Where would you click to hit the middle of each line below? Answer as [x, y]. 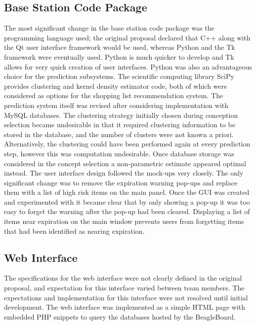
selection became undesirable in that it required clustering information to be [120, 125]
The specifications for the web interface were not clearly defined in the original [123, 278]
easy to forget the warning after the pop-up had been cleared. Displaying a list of [127, 211]
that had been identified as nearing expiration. [74, 231]
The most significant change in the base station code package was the [109, 28]
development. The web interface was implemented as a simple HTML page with [125, 307]
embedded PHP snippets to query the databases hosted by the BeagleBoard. [120, 316]
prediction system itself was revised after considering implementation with [116, 105]
